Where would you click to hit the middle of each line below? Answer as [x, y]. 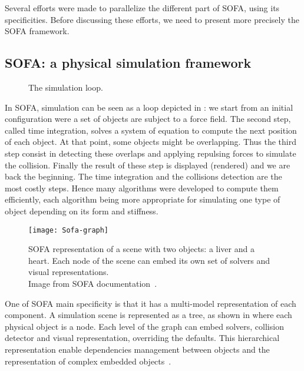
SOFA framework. [37, 31]
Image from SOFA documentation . [93, 283]
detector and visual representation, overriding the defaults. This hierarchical [142, 338]
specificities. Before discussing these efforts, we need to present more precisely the [152, 19]
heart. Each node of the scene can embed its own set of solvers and [149, 260]
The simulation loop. [66, 87]
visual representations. [69, 272]
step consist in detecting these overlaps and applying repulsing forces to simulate [151, 153]
